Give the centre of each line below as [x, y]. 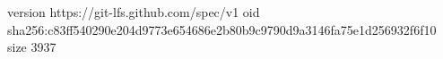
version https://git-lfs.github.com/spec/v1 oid [134, 12]
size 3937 [32, 47]
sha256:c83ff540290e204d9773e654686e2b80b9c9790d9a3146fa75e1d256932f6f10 [222, 29]
